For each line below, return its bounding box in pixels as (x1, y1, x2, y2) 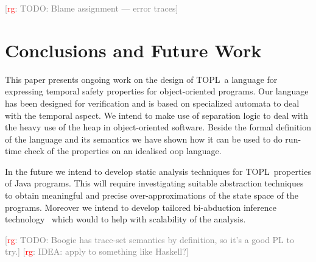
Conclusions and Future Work (5, 37, 262, 62)
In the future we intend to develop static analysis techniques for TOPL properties (5, 165, 311, 177)
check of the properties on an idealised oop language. (24, 144, 222, 157)
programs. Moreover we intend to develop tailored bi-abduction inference (5, 200, 276, 213)
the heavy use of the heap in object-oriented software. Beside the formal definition (5, 121, 311, 133)
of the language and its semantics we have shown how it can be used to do (5, 132, 283, 145)
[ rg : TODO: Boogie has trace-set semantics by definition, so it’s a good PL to (5, 233, 294, 246)
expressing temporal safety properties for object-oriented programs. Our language (5, 85, 309, 97)
